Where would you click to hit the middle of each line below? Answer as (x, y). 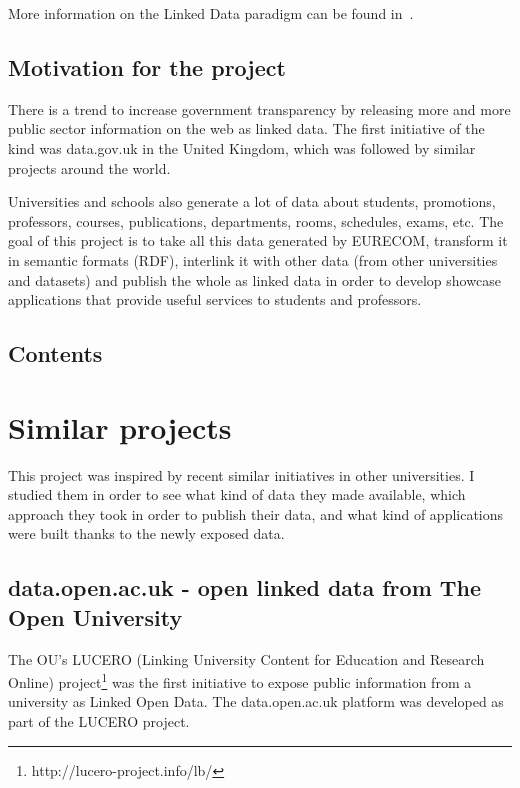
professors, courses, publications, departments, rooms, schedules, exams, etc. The (256, 220)
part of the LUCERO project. (99, 721)
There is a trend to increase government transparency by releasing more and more (259, 108)
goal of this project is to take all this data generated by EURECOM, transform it (258, 240)
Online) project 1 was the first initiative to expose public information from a (240, 680)
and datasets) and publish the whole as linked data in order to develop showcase (254, 279)
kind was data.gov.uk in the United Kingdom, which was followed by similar (242, 147)
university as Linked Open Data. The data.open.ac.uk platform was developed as (256, 701)
